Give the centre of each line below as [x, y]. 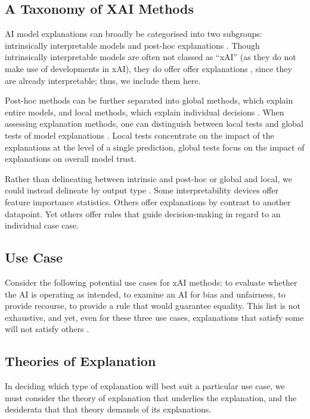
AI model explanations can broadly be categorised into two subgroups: [134, 34]
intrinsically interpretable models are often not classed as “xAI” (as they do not [151, 57]
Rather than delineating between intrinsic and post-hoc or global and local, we [148, 178]
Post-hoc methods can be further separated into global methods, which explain [149, 100]
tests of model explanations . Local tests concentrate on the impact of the [139, 135]
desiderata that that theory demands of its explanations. [108, 409]
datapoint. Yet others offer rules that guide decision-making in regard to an [143, 213]
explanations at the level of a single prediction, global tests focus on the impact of [155, 147]
